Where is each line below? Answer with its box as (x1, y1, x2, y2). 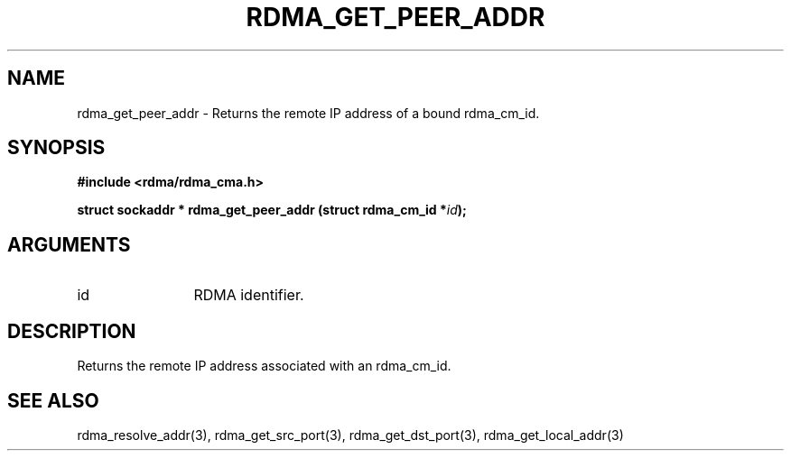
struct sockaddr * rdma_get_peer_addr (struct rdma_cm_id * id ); (77, 202, 467, 218)
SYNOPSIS (7, 136, 106, 160)
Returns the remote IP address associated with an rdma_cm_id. (77, 358, 451, 374)
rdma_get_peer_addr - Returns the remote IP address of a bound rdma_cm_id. (77, 105, 540, 121)
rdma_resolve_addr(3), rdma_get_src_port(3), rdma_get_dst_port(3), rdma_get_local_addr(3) (77, 426, 624, 443)
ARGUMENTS (7, 233, 131, 256)
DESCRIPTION (7, 319, 136, 343)
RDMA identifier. (193, 286, 304, 305)
